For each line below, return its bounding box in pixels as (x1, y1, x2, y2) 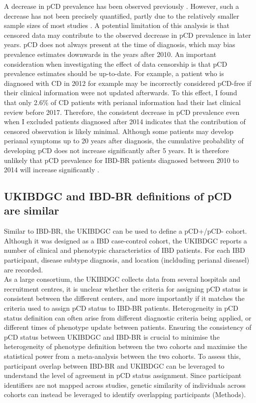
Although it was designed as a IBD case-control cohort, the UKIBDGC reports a (4, 235, 247, 245)
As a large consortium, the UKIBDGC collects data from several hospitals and (4, 274, 240, 284)
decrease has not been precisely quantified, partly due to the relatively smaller (4, 10, 239, 21)
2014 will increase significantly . (4, 164, 99, 175)
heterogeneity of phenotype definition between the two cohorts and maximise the (4, 341, 247, 351)
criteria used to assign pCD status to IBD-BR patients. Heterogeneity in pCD (4, 303, 238, 313)
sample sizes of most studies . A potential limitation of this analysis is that (4, 20, 229, 30)
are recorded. (4, 264, 43, 274)
